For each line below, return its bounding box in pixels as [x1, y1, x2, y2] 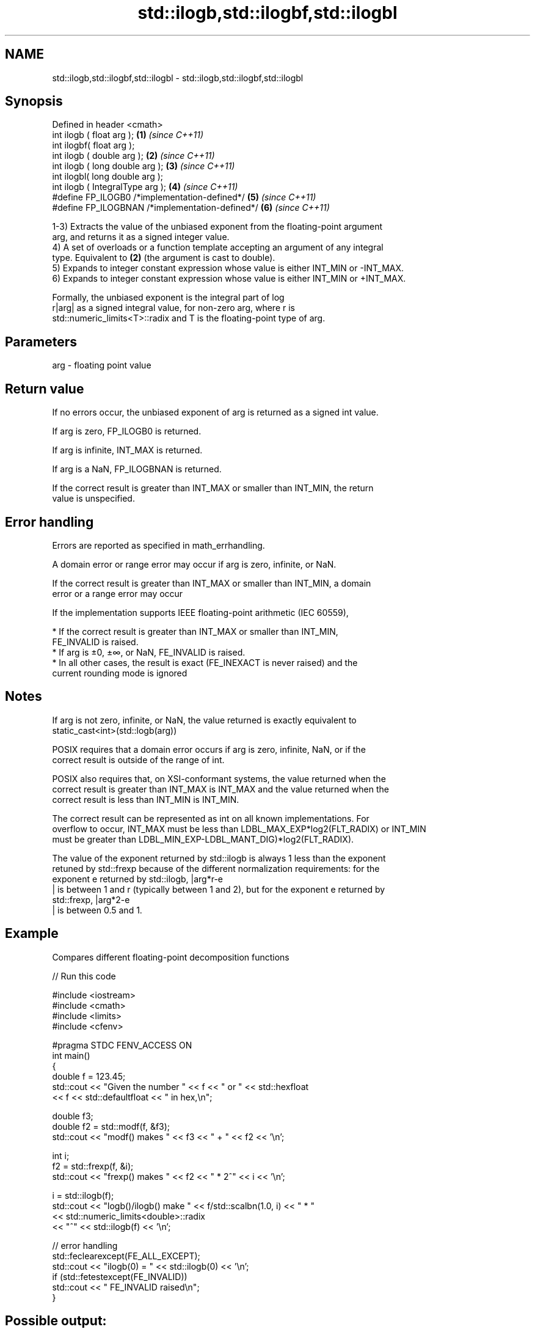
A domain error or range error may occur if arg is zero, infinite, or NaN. [52, 558, 337, 569]
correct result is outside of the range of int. [52, 754, 225, 765]
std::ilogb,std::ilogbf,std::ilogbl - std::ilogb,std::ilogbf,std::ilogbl [52, 72, 304, 83]
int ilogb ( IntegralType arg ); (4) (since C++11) [52, 181, 238, 192]
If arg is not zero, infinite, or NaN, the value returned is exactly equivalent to [52, 714, 357, 725]
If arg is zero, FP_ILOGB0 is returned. [52, 426, 202, 437]
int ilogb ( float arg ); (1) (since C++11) [52, 130, 204, 141]
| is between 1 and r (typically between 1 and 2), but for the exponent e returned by [52, 884, 385, 895]
